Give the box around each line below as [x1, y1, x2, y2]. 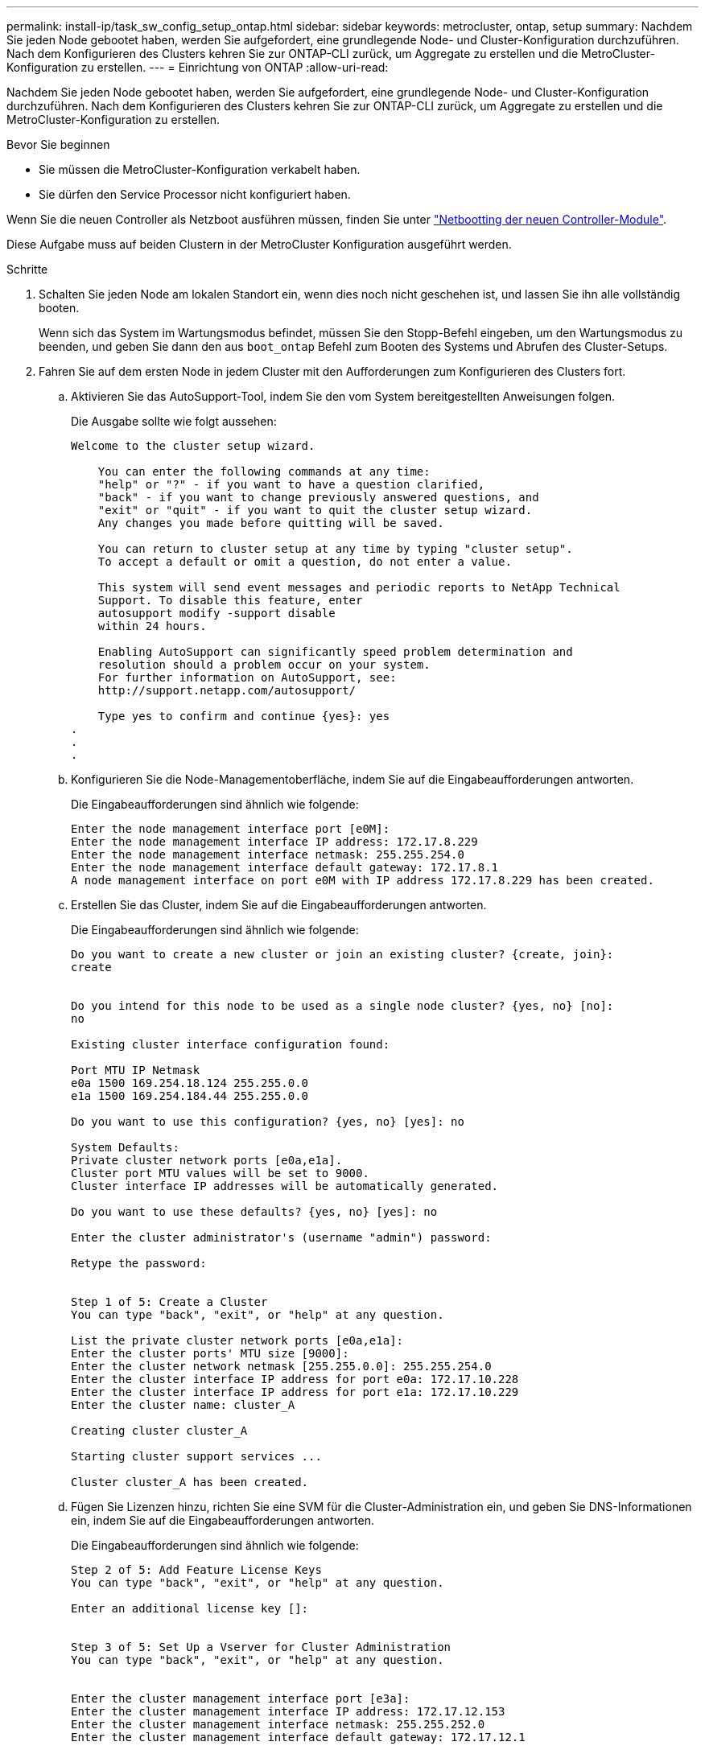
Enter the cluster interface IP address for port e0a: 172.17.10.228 [71, 1373, 519, 1386]
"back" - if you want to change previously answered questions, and [97, 491, 539, 504]
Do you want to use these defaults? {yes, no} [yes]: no [71, 1205, 438, 1218]
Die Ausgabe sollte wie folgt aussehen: [71, 414, 277, 428]
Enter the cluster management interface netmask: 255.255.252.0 [71, 1718, 485, 1731]
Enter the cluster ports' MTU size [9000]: [71, 1347, 349, 1360]
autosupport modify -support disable [97, 607, 336, 620]
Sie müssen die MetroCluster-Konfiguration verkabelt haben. [39, 163, 361, 176]
